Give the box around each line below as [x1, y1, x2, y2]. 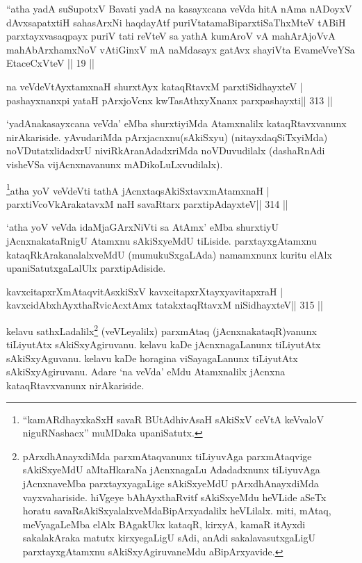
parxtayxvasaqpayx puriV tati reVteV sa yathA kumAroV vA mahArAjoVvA [6, 28, 336, 43]
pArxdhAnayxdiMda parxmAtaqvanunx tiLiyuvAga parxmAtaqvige [22, 448, 312, 463]
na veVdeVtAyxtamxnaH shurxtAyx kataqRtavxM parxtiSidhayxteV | [6, 79, 303, 93]
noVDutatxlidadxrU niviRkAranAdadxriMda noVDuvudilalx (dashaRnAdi [6, 143, 325, 158]
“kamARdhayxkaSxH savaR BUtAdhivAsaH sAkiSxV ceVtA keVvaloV [22, 411, 324, 426]
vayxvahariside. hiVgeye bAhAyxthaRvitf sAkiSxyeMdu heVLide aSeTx [22, 489, 327, 504]
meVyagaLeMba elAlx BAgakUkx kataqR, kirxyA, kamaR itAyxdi [22, 516, 306, 531]
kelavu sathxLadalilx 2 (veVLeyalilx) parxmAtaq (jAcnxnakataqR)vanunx [6, 321, 317, 338]
